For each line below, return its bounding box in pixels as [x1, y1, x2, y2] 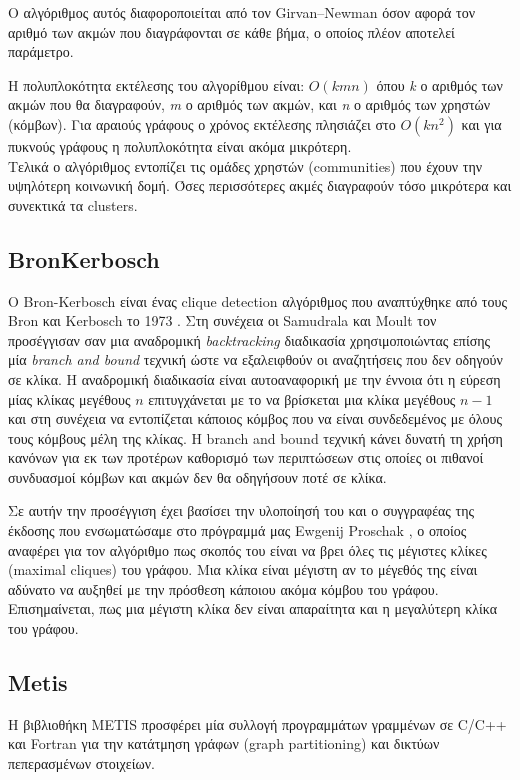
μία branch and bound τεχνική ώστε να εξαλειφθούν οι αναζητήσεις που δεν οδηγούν [8, 349, 503, 370]
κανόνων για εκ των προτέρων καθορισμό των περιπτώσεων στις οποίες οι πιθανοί [8, 447, 484, 468]
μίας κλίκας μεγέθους [8, 388, 131, 409]
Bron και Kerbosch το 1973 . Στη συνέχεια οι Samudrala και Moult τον [8, 310, 437, 331]
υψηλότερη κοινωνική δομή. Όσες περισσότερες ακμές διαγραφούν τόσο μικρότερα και [8, 175, 512, 196]
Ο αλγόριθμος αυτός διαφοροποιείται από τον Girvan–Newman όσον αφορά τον [8, 2, 476, 22]
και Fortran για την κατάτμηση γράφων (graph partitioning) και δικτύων [8, 733, 440, 754]
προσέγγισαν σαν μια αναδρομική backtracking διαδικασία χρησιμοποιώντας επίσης [8, 329, 491, 350]
